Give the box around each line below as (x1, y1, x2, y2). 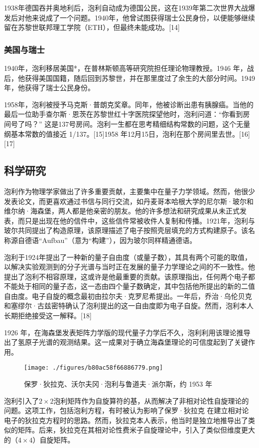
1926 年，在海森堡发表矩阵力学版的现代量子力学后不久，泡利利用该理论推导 (4, 327, 251, 337)
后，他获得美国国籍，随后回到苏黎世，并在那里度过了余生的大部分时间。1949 (4, 72, 255, 83)
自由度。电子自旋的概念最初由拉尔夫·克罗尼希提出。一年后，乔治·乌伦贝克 (4, 290, 252, 301)
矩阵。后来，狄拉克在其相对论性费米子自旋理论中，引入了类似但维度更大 (17, 425, 255, 435)
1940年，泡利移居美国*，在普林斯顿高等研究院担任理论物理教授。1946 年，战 (4, 63, 254, 73)
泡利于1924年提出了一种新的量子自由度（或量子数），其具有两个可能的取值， (4, 251, 252, 262)
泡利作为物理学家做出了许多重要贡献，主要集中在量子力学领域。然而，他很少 (4, 186, 255, 196)
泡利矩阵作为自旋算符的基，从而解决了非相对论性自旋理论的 (53, 395, 249, 406)
